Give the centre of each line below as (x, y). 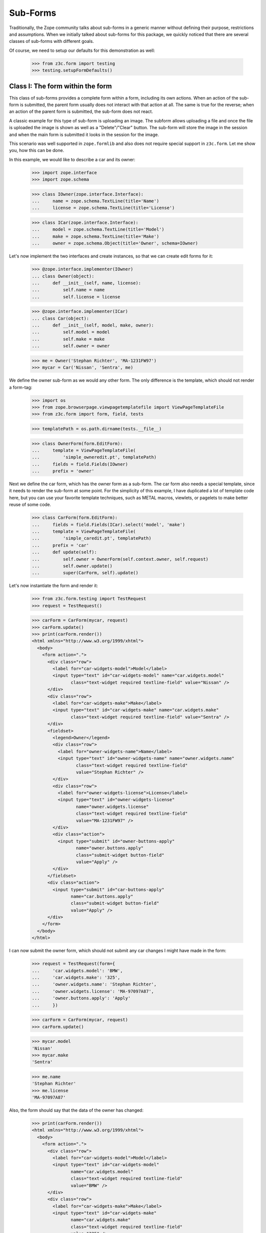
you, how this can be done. (36, 150)
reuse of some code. (30, 505)
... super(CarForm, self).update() (85, 573)
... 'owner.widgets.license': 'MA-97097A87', (93, 991)
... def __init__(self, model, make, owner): (93, 325)
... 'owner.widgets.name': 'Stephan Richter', (94, 984)
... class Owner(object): (63, 276)
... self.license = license (76, 297)
